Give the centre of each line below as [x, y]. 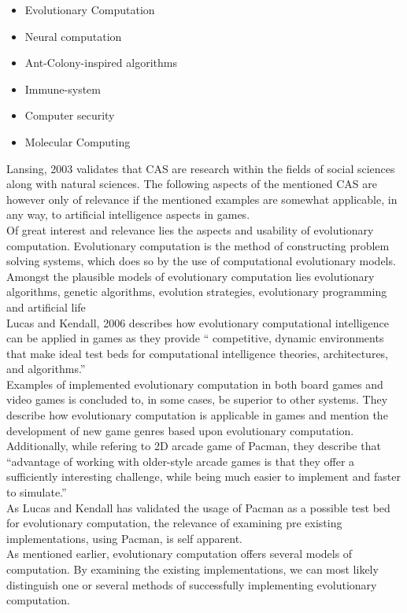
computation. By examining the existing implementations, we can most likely [192, 569]
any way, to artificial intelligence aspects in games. [128, 214]
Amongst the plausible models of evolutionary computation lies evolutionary [191, 276]
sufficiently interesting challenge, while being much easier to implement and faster [203, 476]
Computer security [70, 115]
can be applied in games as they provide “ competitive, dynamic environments [195, 338]
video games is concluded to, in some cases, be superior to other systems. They [197, 399]
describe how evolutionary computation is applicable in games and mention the [197, 415]
